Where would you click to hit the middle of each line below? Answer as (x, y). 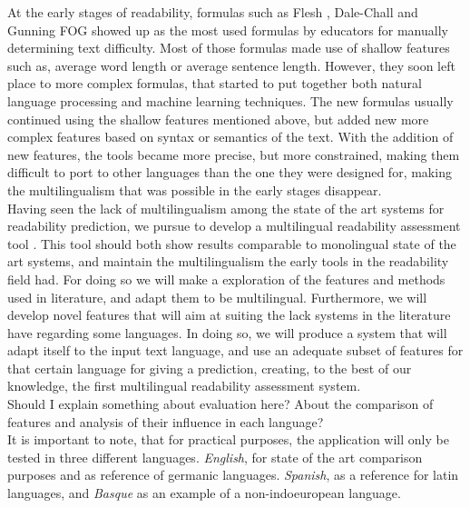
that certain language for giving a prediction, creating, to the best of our (210, 368)
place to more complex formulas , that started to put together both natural (215, 83)
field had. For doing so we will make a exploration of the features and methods (226, 279)
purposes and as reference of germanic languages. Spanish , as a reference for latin (233, 475)
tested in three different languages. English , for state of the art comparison (215, 457)
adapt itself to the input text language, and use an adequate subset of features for (235, 350)
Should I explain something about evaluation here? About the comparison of (220, 404)
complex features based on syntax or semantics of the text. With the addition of (230, 137)
